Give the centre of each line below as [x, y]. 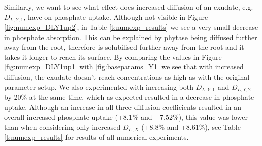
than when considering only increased [62, 126]
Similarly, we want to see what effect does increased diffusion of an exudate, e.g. [129, 7]
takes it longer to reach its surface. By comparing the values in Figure [113, 57]
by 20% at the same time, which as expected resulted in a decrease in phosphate [129, 97]
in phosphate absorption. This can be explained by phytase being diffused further [131, 37]
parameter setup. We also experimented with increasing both [99, 86]
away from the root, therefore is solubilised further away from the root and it [124, 47]
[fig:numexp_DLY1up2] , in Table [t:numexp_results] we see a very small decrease [131, 27]
